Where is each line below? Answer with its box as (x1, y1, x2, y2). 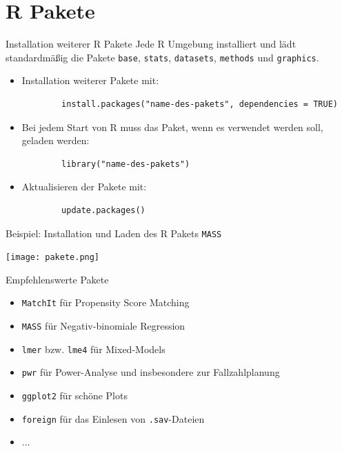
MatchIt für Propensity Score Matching (21, 295, 190, 310)
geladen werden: (21, 133, 90, 148)
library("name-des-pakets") (61, 159, 190, 169)
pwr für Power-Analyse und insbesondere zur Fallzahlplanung (21, 365, 280, 379)
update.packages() (61, 205, 145, 215)
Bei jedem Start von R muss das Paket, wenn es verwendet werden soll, (21, 119, 323, 134)
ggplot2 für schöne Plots (21, 388, 128, 403)
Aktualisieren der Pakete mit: (21, 179, 147, 194)
